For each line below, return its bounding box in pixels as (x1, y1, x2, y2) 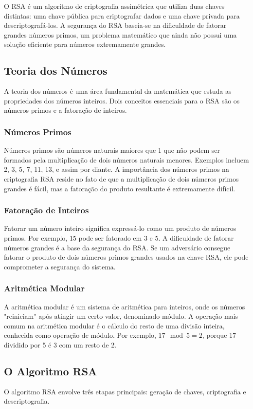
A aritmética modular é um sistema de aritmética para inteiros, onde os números (4, 301, 245, 311)
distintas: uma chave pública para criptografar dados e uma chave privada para (4, 10, 240, 20)
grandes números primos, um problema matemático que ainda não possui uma (4, 29, 237, 40)
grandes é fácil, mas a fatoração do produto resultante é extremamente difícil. (4, 183, 235, 193)
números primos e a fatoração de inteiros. (4, 105, 127, 115)
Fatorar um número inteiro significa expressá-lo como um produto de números (4, 223, 236, 233)
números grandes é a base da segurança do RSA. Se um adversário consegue (4, 242, 231, 252)
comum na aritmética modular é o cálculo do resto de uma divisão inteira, (4, 320, 225, 330)
